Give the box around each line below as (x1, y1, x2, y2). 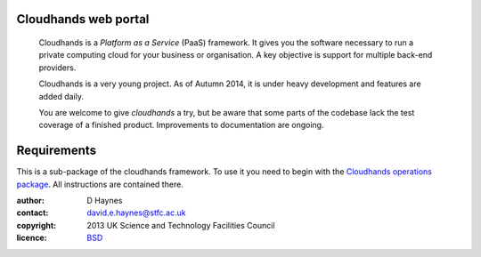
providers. (38, 62, 77, 73)
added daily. (38, 91, 85, 101)
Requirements (16, 143, 97, 158)
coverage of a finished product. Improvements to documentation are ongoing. (38, 120, 324, 131)
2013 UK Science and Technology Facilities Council (86, 220, 275, 230)
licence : (16, 232, 48, 244)
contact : (16, 207, 49, 218)
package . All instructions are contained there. (16, 179, 184, 189)
